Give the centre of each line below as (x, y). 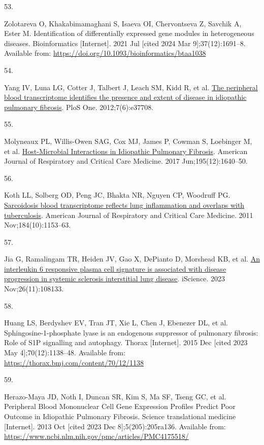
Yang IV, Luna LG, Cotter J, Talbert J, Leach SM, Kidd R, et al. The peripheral (131, 87)
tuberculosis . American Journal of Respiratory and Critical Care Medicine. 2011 (129, 215)
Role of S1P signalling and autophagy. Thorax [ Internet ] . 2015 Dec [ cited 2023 (126, 342)
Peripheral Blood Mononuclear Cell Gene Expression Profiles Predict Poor (120, 406)
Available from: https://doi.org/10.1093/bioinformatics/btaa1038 (105, 53)
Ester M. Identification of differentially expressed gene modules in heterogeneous (129, 33)
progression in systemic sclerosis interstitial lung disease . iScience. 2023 (114, 279)
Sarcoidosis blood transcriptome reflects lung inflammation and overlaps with (124, 205)
